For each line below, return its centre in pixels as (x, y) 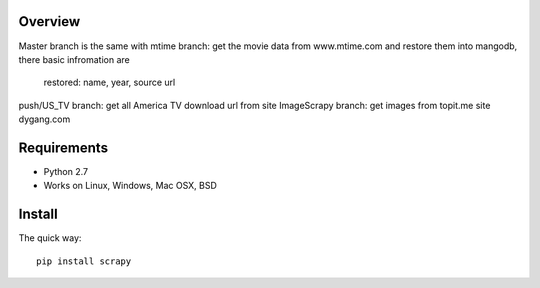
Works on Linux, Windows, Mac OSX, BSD (130, 186)
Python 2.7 (66, 171)
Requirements (63, 147)
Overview (49, 21)
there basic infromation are (74, 59)
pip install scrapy (84, 261)
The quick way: (50, 238)
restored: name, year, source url (109, 82)
